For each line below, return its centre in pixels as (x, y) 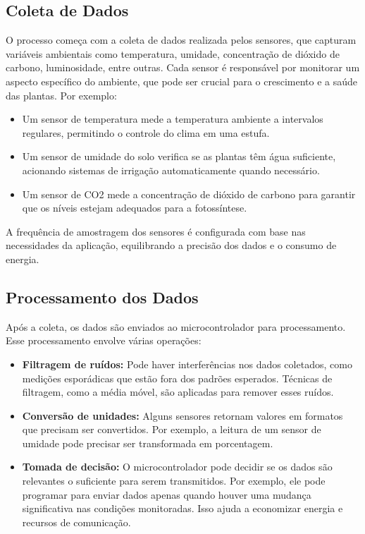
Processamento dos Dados (102, 297)
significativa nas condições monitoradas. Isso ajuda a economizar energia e (182, 508)
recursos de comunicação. (76, 522)
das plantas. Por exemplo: (61, 95)
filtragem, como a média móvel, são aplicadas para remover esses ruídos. (178, 392)
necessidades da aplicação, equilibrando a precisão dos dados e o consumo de (171, 245)
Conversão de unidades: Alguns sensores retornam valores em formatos (182, 415)
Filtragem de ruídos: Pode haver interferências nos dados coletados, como (187, 364)
